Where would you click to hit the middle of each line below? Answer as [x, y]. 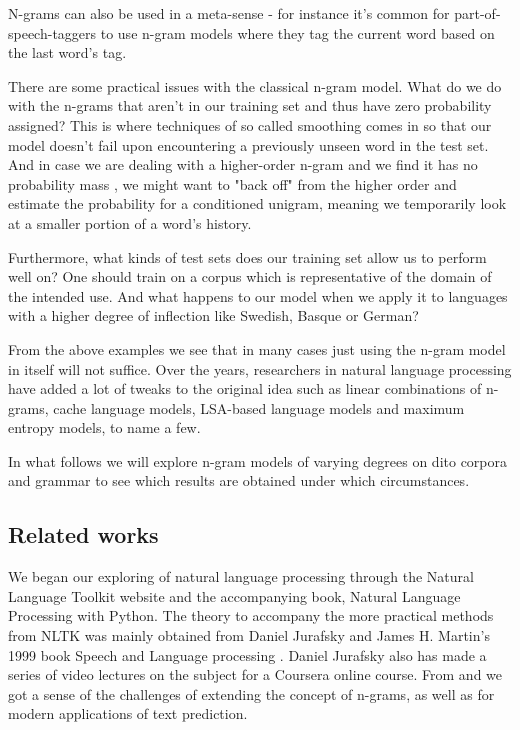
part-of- [477, 13]
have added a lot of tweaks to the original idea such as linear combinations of [245, 388]
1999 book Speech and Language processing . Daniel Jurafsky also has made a [247, 654]
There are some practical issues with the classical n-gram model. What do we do [255, 85]
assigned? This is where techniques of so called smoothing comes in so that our [250, 124]
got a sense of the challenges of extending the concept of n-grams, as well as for [251, 693]
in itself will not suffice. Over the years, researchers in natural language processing [260, 368]
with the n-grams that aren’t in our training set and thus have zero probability [250, 105]
